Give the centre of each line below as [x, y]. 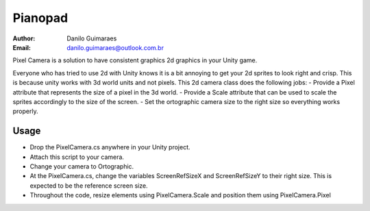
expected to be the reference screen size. [89, 186]
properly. [25, 111]
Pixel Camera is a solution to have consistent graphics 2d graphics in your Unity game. [135, 60]
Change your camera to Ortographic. [82, 166]
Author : [24, 38]
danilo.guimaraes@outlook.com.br [115, 47]
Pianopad [40, 18]
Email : [22, 47]
